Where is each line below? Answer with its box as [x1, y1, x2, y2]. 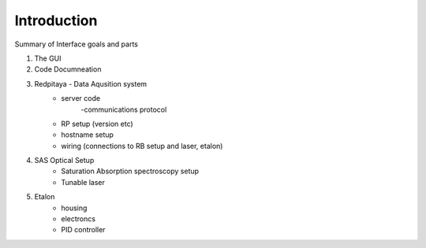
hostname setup [61, 130, 114, 139]
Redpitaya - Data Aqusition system [34, 79, 148, 88]
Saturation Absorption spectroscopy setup [61, 166, 200, 176]
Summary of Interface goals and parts [14, 39, 138, 49]
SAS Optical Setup [34, 156, 95, 165]
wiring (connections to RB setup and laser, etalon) [61, 141, 223, 150]
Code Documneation [34, 65, 102, 74]
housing [61, 203, 88, 213]
